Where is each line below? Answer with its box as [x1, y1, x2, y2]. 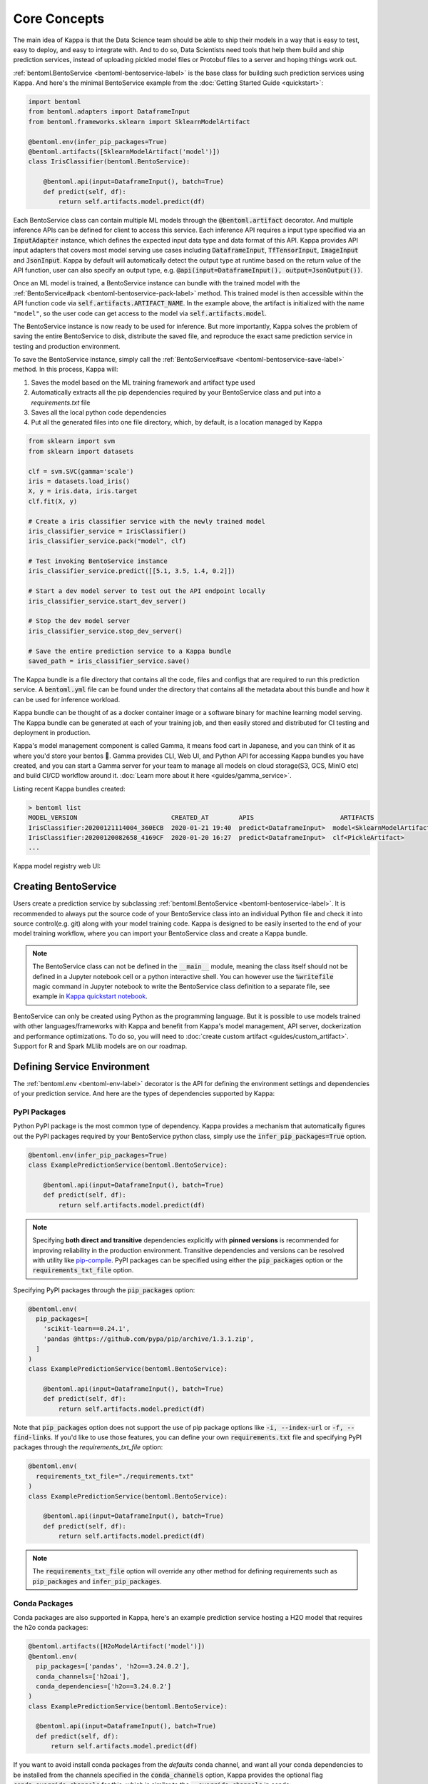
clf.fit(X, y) [28, 497, 78, 505]
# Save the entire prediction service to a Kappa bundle [28, 647, 232, 655]
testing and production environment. [13, 342, 121, 350]
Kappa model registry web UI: [13, 862, 101, 871]
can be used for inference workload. [13, 695, 121, 704]
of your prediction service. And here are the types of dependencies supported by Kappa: [13, 1089, 275, 1098]
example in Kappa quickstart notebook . [32, 992, 148, 1000]
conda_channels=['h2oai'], [36, 1672, 131, 1681]
